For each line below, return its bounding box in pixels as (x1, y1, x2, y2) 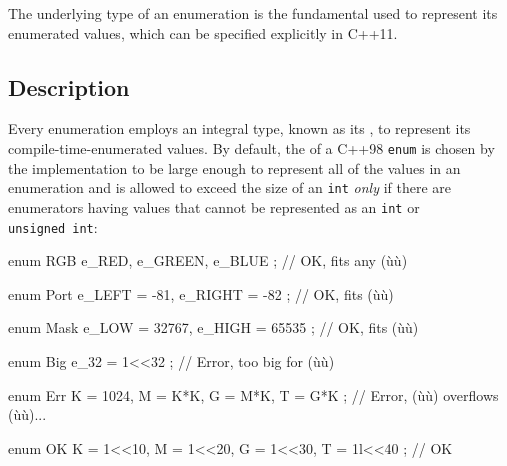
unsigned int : (8, 216, 98, 237)
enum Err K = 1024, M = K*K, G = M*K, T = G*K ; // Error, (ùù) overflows (8, 384, 499, 405)
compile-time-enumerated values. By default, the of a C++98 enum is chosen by (8, 137, 495, 158)
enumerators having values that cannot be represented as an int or (8, 196, 420, 217)
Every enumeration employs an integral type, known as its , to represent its (8, 118, 471, 139)
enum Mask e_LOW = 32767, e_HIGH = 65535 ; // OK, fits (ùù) (8, 317, 419, 338)
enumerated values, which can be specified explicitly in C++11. (8, 22, 398, 43)
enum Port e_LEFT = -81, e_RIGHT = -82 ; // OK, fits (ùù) (8, 283, 394, 304)
